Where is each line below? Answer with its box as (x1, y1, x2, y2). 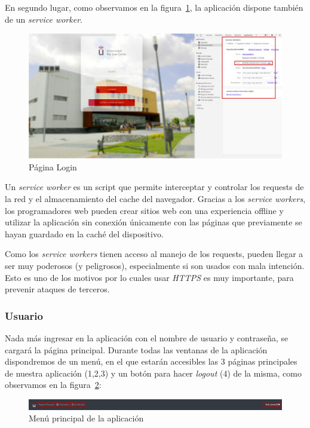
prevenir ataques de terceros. (5, 283, 110, 295)
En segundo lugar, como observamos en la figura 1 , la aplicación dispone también (5, 1, 303, 13)
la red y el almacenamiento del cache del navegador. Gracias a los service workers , (5, 192, 306, 205)
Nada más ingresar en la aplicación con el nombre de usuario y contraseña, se (5, 332, 288, 344)
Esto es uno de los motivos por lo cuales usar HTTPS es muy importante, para (5, 271, 294, 283)
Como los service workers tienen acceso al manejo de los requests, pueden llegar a (5, 247, 303, 260)
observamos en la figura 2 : (5, 378, 102, 391)
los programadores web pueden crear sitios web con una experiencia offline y (5, 204, 284, 216)
